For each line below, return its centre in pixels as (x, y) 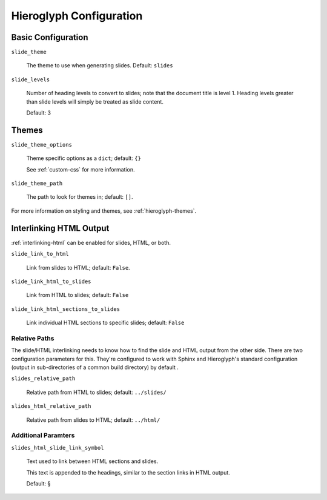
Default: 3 (39, 113)
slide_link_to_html (40, 254)
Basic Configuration (50, 37)
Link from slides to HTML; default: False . (78, 267)
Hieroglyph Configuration (77, 16)
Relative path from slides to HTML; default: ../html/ (93, 420)
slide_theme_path (37, 184)
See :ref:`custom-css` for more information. (81, 169)
